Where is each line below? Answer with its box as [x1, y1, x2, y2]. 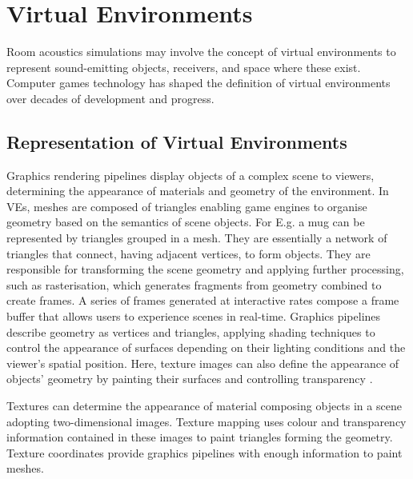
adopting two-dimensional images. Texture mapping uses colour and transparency [6, 413, 407, 429]
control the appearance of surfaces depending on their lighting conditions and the [6, 339, 406, 356]
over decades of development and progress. [6, 90, 215, 106]
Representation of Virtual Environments [6, 129, 347, 154]
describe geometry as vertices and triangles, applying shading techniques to [6, 323, 375, 340]
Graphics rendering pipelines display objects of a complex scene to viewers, [6, 166, 375, 183]
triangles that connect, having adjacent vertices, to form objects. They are [6, 245, 371, 261]
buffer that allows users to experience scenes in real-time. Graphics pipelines [6, 308, 381, 325]
